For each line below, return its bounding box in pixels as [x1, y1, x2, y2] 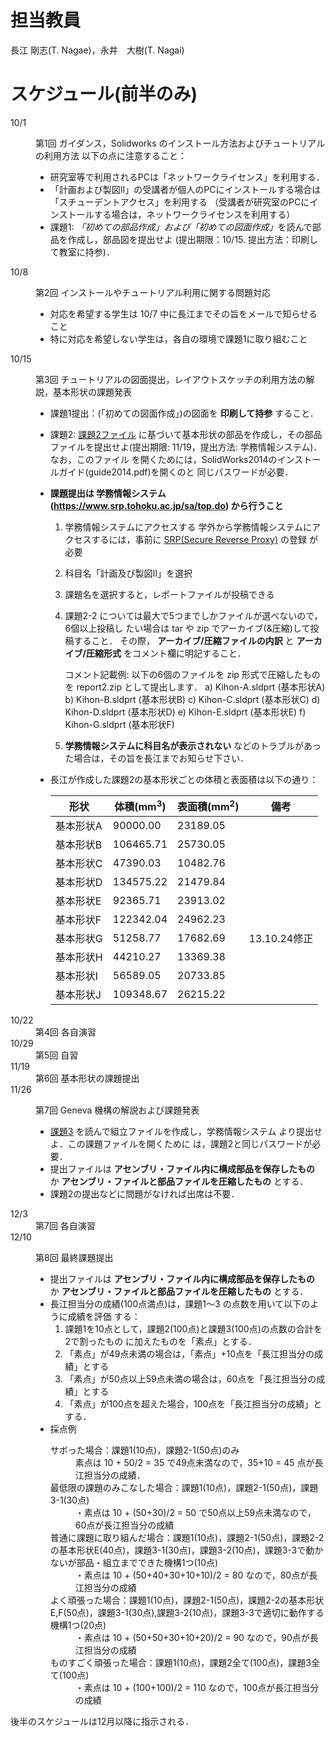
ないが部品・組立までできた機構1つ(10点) [49, 1557, 219, 1569]
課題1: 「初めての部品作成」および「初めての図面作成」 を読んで [49, 221, 313, 233]
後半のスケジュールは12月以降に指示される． [10, 1716, 195, 1728]
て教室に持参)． [49, 246, 115, 258]
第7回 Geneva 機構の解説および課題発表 [35, 1104, 200, 1116]
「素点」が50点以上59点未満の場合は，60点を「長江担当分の [64, 1373, 317, 1385]
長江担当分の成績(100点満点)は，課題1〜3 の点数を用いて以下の [49, 1298, 311, 1310]
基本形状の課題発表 [52, 386, 132, 398]
